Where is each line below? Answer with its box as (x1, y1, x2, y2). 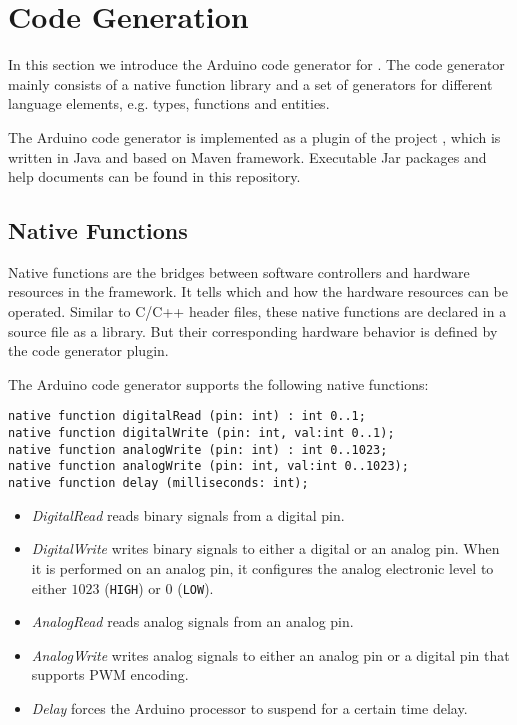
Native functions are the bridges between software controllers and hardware (8, 261, 470, 282)
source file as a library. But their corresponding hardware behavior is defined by (8, 320, 498, 341)
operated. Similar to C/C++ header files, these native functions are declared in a (8, 301, 507, 322)
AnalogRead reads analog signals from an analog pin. (31, 611, 354, 632)
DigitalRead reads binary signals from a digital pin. (31, 504, 345, 525)
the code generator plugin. (8, 340, 169, 361)
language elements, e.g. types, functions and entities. (8, 93, 330, 114)
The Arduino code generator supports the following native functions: (8, 373, 429, 394)
